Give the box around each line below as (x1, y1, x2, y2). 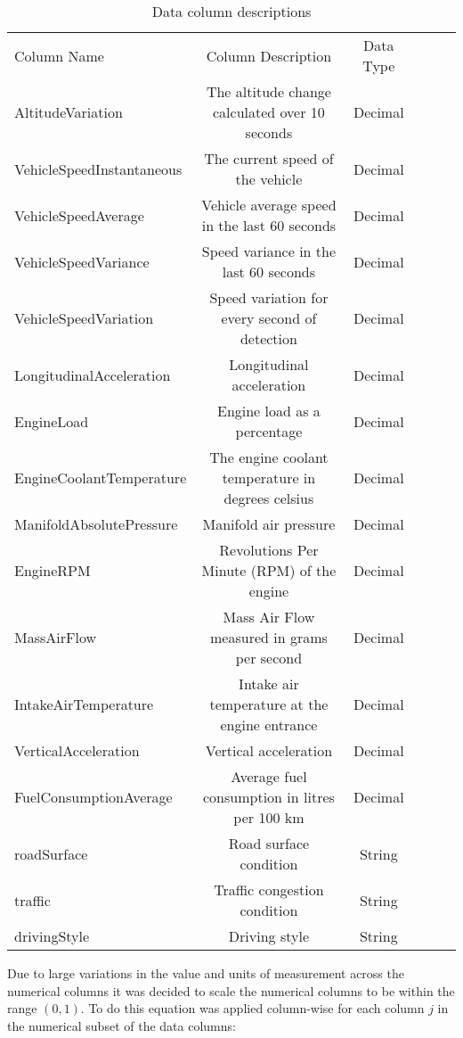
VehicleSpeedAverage (14, 204, 144, 226)
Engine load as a (216, 400, 321, 421)
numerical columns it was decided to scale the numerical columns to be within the (7, 981, 455, 1000)
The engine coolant (209, 447, 329, 467)
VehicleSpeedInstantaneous (14, 158, 183, 179)
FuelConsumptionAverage (14, 787, 173, 807)
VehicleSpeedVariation (14, 308, 154, 328)
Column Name (14, 45, 104, 66)
